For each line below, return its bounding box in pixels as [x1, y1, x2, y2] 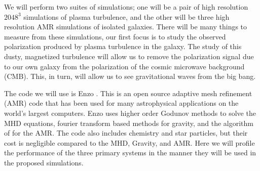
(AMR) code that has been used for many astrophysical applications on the [4, 98, 239, 108]
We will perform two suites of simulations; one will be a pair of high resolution [4, 2, 248, 12]
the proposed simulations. [4, 157, 84, 167]
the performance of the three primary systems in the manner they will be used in [4, 147, 256, 158]
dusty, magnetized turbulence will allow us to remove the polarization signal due [4, 51, 254, 61]
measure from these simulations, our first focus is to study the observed [4, 31, 226, 41]
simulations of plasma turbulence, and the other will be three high [23, 11, 230, 22]
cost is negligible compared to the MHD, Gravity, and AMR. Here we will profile [4, 137, 255, 148]
